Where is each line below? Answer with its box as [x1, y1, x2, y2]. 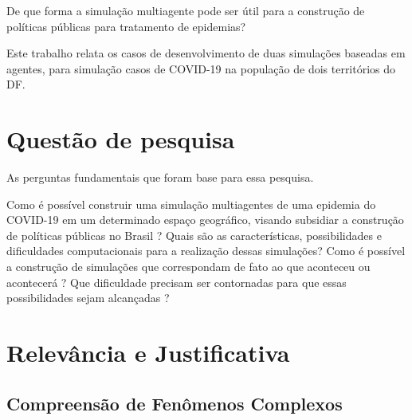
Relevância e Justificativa [6, 336, 290, 369]
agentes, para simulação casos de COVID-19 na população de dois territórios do [6, 60, 396, 77]
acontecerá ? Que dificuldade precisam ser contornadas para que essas [6, 273, 347, 290]
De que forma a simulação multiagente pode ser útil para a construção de [6, 2, 365, 18]
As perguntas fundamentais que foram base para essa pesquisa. [6, 169, 314, 186]
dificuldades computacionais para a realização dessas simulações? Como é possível [6, 242, 406, 259]
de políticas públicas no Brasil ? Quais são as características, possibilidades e [6, 226, 382, 243]
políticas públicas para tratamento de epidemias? [6, 18, 246, 34]
